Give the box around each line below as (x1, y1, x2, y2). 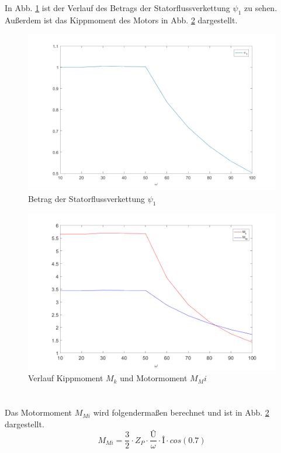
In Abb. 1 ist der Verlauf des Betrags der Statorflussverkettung (5, 2, 230, 14)
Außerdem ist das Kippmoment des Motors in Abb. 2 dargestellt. (5, 13, 238, 26)
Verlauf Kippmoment (28, 372, 103, 384)
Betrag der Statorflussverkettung (28, 193, 145, 205)
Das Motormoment (5, 406, 72, 419)
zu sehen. (244, 2, 277, 14)
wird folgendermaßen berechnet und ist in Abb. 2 (93, 406, 269, 419)
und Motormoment (120, 372, 188, 384)
